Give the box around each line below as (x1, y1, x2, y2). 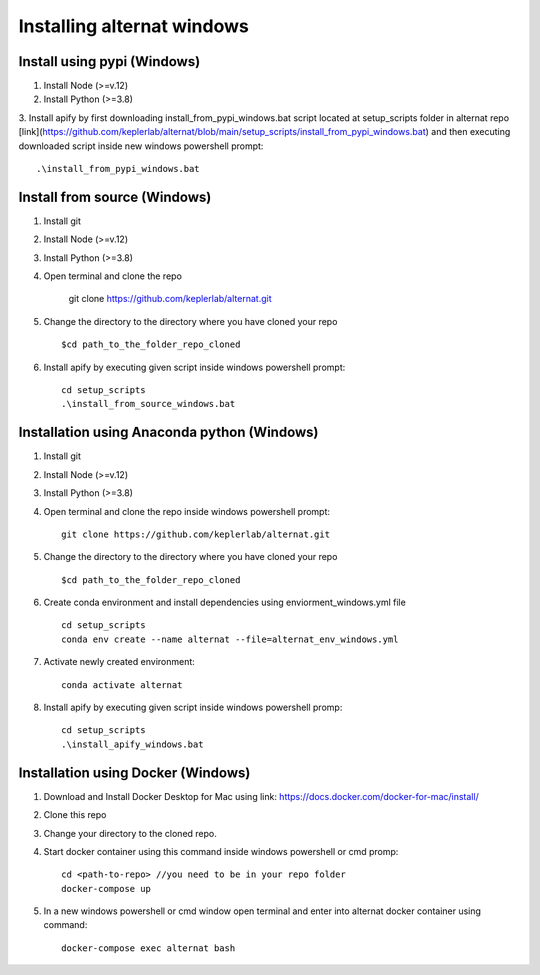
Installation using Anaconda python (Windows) (18, 424, 319, 441)
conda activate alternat (61, 679, 183, 690)
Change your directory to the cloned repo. (43, 827, 217, 839)
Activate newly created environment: (43, 656, 195, 668)
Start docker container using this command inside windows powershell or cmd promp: (43, 845, 399, 857)
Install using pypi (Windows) (18, 53, 201, 70)
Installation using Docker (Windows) (18, 764, 251, 781)
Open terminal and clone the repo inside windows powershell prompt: (43, 505, 330, 517)
